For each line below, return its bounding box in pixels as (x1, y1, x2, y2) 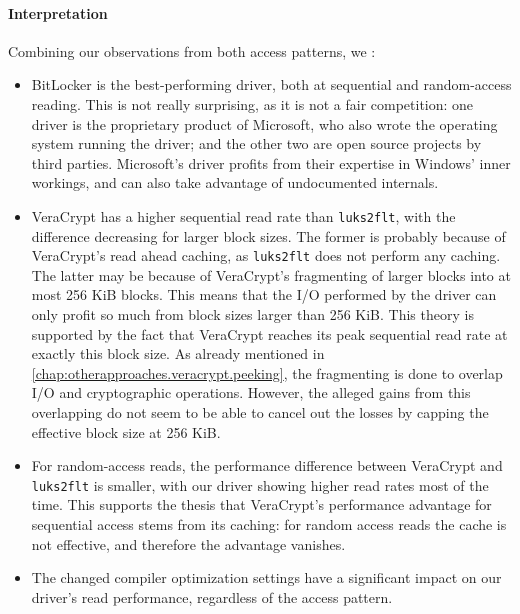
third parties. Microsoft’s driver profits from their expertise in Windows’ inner (31, 152, 511, 173)
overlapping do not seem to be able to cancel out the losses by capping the (31, 402, 489, 423)
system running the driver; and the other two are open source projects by (31, 133, 482, 154)
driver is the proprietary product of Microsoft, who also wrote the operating (31, 113, 498, 134)
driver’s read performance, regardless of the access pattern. (31, 586, 393, 607)
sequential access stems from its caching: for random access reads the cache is (31, 514, 507, 535)
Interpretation (8, 2, 108, 23)
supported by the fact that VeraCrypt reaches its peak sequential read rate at (31, 323, 508, 344)
